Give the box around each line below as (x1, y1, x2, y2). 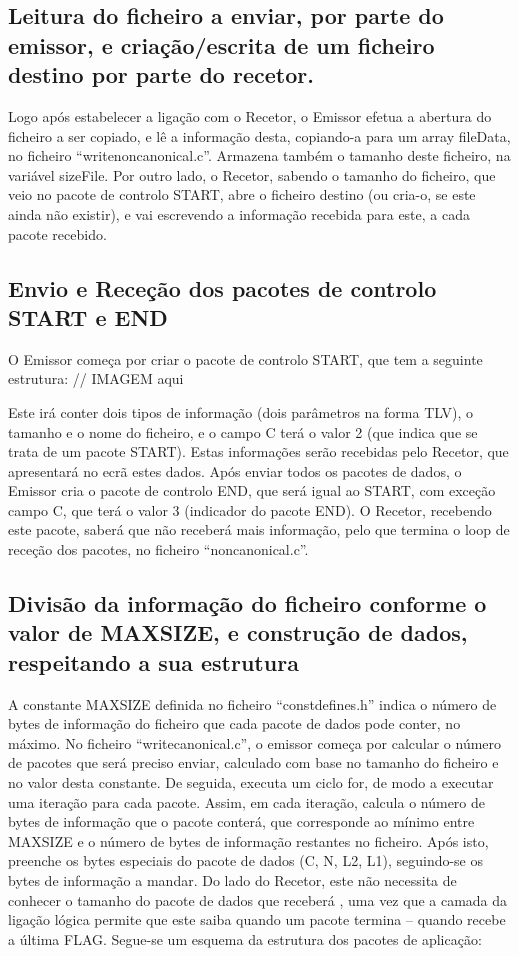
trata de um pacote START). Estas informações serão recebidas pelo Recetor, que (8, 441, 509, 462)
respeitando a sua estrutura (8, 646, 299, 677)
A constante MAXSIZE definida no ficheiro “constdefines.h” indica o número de (8, 693, 497, 714)
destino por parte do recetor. (8, 59, 314, 90)
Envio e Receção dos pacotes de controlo (8, 272, 437, 303)
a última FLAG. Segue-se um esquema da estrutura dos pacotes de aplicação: (8, 928, 482, 949)
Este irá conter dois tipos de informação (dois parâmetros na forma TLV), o (8, 401, 473, 422)
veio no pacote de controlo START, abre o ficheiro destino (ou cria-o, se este (8, 184, 476, 205)
